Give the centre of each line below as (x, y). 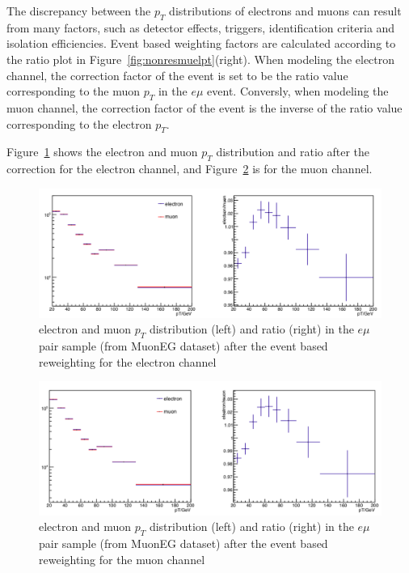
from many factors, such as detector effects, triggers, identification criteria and (201, 27)
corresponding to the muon (74, 91)
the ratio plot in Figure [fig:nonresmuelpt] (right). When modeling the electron (201, 59)
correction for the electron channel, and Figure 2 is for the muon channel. (190, 169)
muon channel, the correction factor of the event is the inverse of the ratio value (204, 107)
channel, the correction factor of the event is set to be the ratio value (177, 75)
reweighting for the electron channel (128, 361)
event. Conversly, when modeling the (298, 91)
